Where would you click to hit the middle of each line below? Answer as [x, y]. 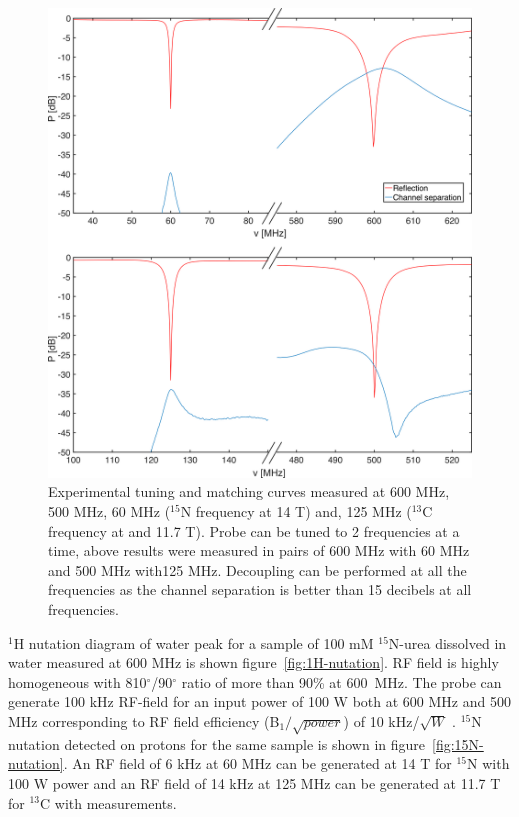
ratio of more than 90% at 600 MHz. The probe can [341, 681]
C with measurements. [108, 802]
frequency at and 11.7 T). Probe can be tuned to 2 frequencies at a [254, 530]
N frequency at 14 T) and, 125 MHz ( [296, 511]
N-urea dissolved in [447, 642]
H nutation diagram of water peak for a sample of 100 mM [193, 642]
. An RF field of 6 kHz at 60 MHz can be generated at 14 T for [257, 763]
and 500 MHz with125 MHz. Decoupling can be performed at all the [257, 569]
